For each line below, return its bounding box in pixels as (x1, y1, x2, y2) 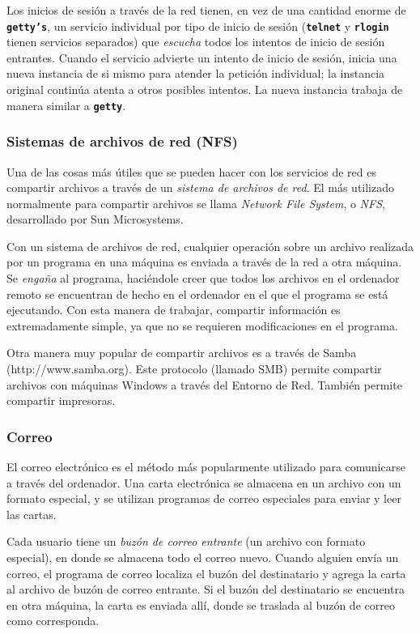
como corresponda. (6, 612, 100, 629)
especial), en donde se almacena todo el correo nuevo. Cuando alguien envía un (6, 549, 399, 565)
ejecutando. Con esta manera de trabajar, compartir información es (6, 301, 341, 318)
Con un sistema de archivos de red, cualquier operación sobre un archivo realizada (6, 237, 414, 254)
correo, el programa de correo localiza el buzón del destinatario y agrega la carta (6, 564, 406, 581)
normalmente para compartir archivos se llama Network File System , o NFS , (6, 194, 385, 211)
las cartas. (6, 505, 57, 522)
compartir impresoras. (6, 392, 116, 409)
